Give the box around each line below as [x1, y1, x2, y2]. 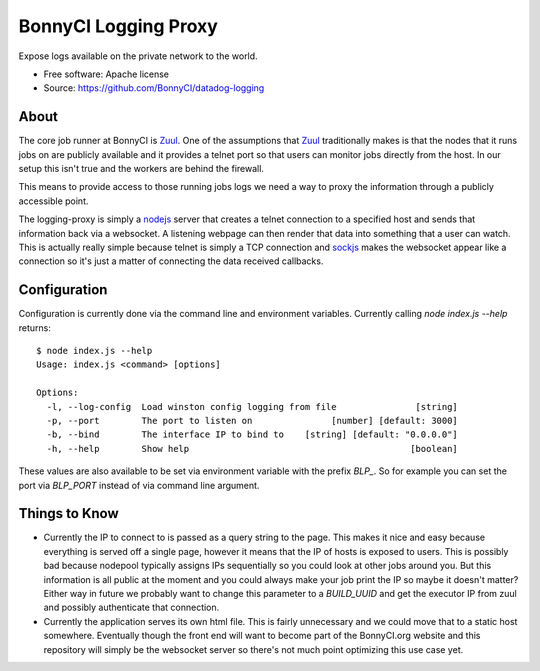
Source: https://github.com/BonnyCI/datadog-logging [43, 82, 265, 94]
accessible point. [18, 195, 89, 207]
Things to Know [18, 505, 119, 522]
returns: [18, 321, 52, 334]
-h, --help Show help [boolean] [46, 443, 459, 454]
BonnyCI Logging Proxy [18, 15, 219, 37]
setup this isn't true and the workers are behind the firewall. [18, 163, 265, 175]
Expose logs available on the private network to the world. [18, 50, 259, 62]
